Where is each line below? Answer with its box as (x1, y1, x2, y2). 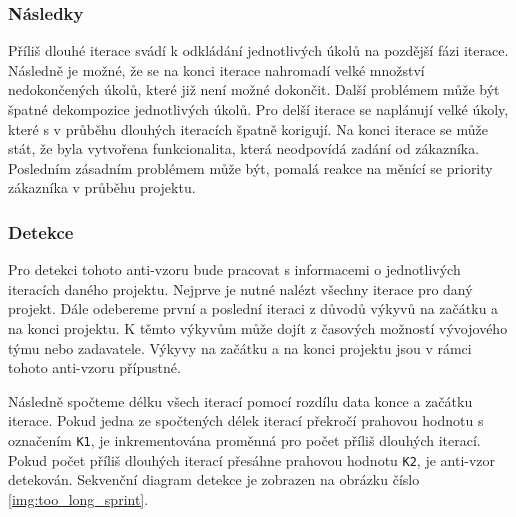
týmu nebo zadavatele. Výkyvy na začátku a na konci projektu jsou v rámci (8, 337, 472, 358)
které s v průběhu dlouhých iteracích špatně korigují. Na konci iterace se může (8, 118, 488, 139)
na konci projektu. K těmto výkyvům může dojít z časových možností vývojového (8, 317, 508, 338)
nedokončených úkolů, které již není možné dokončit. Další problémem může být (8, 79, 500, 100)
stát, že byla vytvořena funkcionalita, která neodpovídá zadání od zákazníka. (8, 138, 480, 159)
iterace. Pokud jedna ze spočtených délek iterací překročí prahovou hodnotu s (8, 410, 484, 431)
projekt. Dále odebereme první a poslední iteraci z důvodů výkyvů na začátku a (8, 298, 499, 319)
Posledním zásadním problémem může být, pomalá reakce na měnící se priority (8, 157, 493, 178)
